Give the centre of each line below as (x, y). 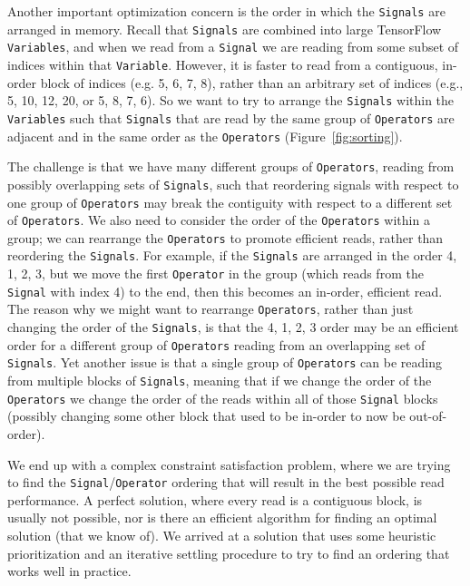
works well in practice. (69, 571)
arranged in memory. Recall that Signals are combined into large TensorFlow (225, 29)
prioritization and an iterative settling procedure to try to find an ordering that (229, 553)
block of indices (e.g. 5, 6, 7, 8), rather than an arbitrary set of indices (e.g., (252, 82)
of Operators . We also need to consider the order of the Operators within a (219, 220)
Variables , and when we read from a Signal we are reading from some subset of (233, 47)
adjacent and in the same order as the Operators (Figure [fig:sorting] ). (205, 136)
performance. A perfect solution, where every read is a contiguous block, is (215, 499)
